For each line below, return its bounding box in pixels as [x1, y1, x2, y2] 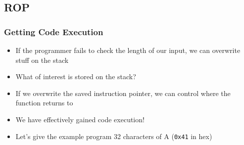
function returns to [15, 97, 73, 108]
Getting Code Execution [4, 25, 103, 38]
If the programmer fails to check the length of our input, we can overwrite [15, 45, 241, 55]
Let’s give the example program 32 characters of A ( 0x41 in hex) [15, 131, 212, 141]
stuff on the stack [15, 54, 69, 65]
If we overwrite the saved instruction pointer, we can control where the [15, 88, 231, 98]
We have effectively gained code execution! [15, 114, 145, 124]
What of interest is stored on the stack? [15, 71, 136, 82]
